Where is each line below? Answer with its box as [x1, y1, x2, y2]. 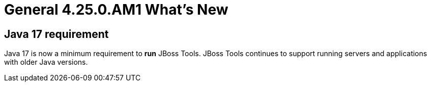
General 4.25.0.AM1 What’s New [4, 1, 228, 18]
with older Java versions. [4, 58, 88, 67]
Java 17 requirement [4, 27, 109, 40]
